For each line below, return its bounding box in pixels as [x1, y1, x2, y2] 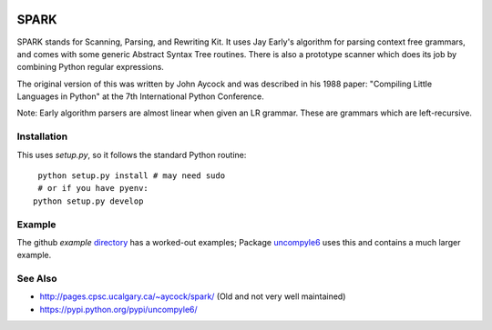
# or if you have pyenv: [37, 183, 149, 194]
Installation [16, 130, 68, 143]
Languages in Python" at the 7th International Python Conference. [16, 91, 264, 102]
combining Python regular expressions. [16, 62, 164, 73]
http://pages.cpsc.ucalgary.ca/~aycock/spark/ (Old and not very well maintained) [39, 291, 346, 302]
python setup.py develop [33, 195, 144, 206]
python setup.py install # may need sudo [37, 171, 226, 181]
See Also [16, 273, 57, 285]
